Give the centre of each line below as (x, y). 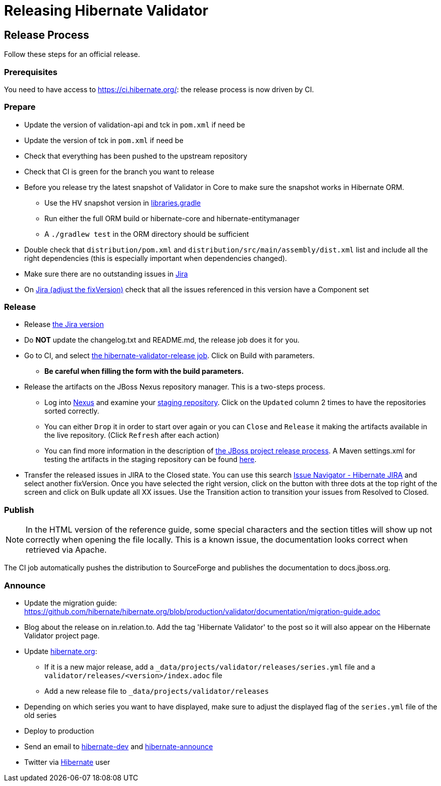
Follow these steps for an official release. (72, 54)
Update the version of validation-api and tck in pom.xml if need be (135, 124)
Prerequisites (31, 72)
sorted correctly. (72, 411)
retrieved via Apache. (66, 550)
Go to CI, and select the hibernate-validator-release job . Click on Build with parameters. (170, 356)
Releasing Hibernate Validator (106, 11)
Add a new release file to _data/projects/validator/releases (157, 691)
